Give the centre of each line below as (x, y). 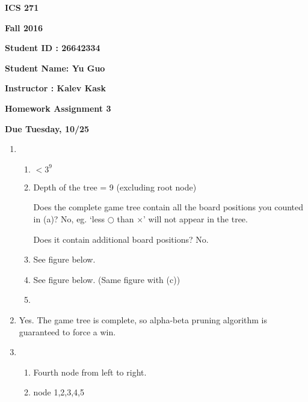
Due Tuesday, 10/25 (47, 128)
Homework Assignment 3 (58, 108)
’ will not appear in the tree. (196, 218)
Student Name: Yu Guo (55, 68)
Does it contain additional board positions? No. (121, 239)
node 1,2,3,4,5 (59, 392)
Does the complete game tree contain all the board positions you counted (168, 207)
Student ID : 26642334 (53, 48)
